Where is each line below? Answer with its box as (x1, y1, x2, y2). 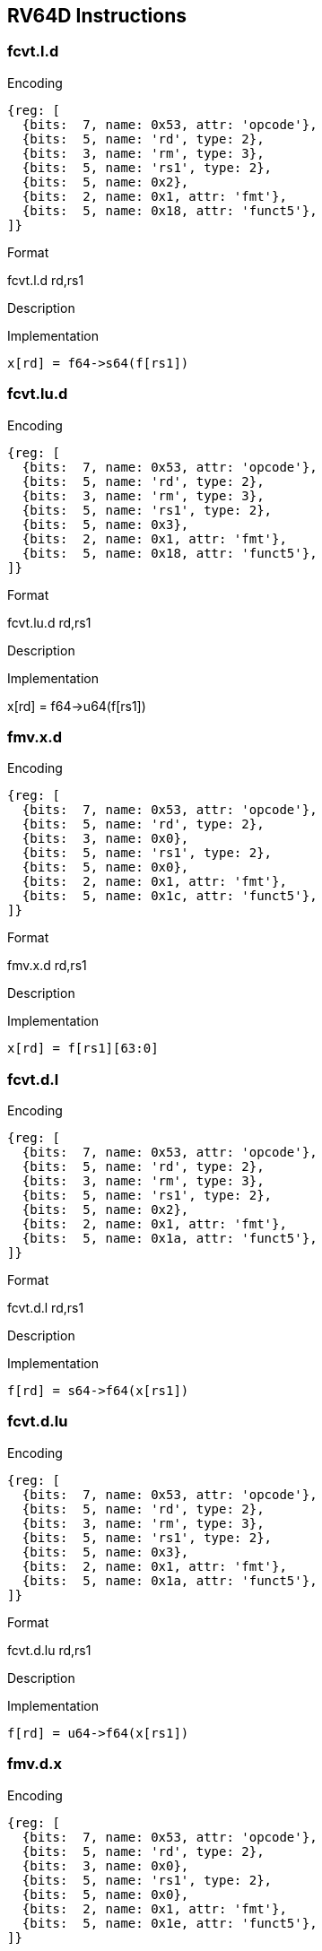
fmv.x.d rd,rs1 (7, 958, 87, 974)
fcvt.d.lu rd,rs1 (7, 1642, 91, 1658)
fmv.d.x (7, 1755, 63, 1773)
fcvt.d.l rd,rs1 (7, 1300, 84, 1316)
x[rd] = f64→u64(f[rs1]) (7, 698, 146, 714)
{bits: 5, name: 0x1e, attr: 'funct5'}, (22, 1915, 318, 1930)
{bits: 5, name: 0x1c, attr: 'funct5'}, (22, 889, 318, 904)
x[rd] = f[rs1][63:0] (7, 1041, 159, 1056)
